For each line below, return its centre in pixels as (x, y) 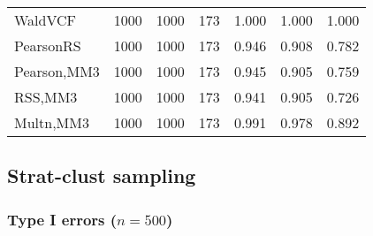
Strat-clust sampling (102, 175)
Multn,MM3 (52, 122)
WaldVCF (46, 20)
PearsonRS (48, 46)
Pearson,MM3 (57, 71)
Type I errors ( (62, 219)
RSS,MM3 (46, 97)
